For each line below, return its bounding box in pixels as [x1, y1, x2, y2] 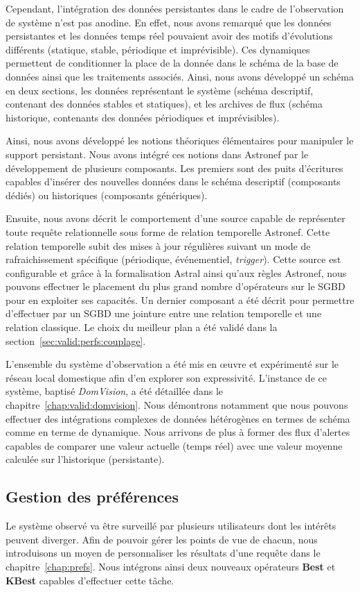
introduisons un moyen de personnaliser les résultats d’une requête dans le [6, 546, 321, 560]
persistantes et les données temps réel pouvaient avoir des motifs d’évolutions [6, 28, 333, 43]
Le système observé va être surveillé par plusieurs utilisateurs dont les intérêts [6, 518, 336, 533]
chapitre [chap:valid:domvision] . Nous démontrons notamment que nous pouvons [6, 398, 348, 412]
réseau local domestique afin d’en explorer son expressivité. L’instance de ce [6, 370, 327, 384]
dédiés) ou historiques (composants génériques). [6, 187, 208, 202]
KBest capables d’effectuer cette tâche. [6, 573, 174, 587]
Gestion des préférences [6, 486, 179, 507]
